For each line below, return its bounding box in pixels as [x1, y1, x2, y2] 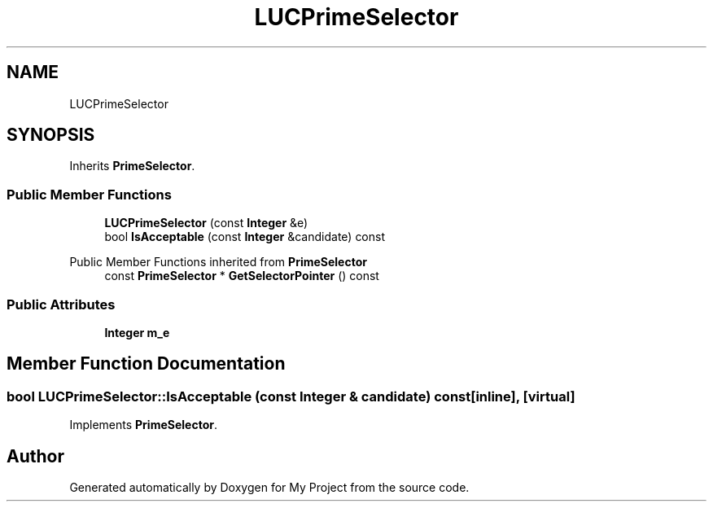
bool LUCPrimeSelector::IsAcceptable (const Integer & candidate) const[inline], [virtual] [7, 388, 575, 405]
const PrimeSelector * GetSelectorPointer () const [104, 269, 379, 283]
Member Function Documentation [7, 353, 286, 374]
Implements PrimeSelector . [69, 418, 217, 432]
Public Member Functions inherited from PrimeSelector [69, 255, 367, 269]
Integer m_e [104, 325, 170, 339]
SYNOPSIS [7, 125, 95, 146]
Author [7, 445, 64, 466]
